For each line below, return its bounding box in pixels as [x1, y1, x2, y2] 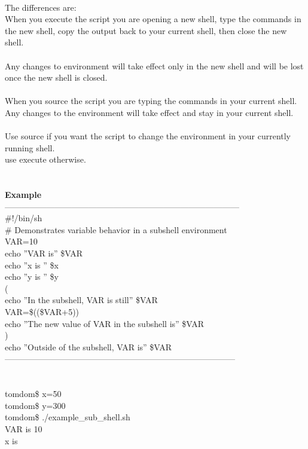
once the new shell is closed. [5, 71, 108, 84]
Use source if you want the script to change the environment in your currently [5, 130, 291, 142]
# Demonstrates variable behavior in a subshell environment [5, 223, 227, 236]
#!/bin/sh [5, 212, 42, 224]
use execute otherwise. [5, 153, 86, 166]
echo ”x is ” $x [5, 258, 59, 271]
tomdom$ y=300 [5, 399, 66, 411]
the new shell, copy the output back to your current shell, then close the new [5, 24, 287, 36]
